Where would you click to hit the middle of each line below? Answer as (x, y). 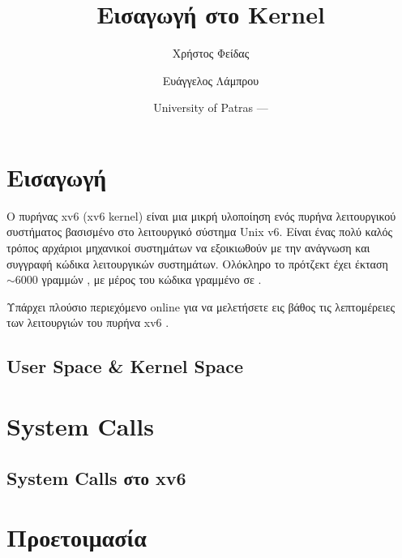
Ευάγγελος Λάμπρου (211, 80)
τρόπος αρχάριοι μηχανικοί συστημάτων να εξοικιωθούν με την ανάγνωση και (188, 248)
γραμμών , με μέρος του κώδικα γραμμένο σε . (152, 279)
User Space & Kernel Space (125, 366)
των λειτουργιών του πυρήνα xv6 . (88, 322)
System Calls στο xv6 (96, 477)
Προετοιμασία (77, 537)
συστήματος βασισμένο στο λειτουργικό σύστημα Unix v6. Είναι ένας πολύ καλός (200, 232)
